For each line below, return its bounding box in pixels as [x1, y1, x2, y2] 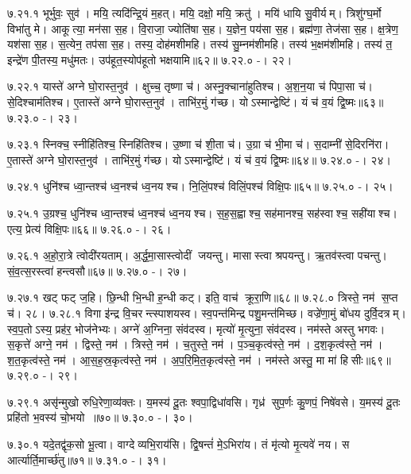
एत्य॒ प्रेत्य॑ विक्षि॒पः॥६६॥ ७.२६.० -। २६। [7, 220, 172, 237]
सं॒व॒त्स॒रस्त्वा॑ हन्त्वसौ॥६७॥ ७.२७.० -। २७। [7, 262, 188, 279]
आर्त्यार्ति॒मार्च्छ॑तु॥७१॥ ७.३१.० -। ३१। [7, 451, 167, 468]
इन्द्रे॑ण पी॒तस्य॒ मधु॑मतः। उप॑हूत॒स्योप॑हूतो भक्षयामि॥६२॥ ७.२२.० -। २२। [7, 51, 293, 67]
